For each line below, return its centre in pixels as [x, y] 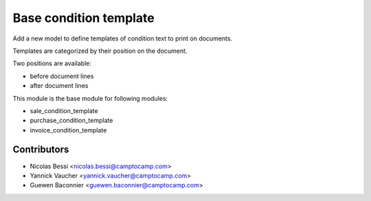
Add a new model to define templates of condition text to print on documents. [123, 38]
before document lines [62, 76]
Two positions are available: [52, 63]
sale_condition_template [64, 110]
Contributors [41, 150]
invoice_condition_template [68, 130]
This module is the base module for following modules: [90, 98]
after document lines [59, 86]
